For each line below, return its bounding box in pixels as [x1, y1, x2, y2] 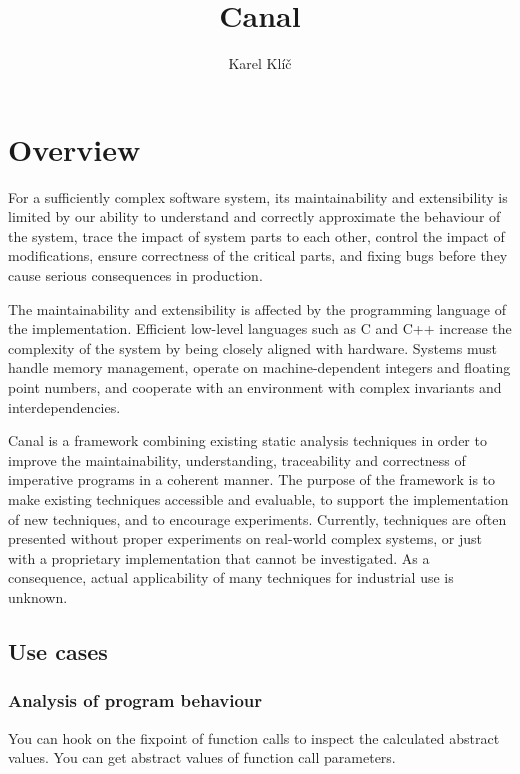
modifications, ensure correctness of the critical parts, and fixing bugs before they [8, 245, 508, 266]
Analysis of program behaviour [8, 688, 263, 713]
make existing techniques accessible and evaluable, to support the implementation [8, 488, 509, 509]
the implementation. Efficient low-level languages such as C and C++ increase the [8, 318, 512, 339]
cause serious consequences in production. [8, 265, 263, 286]
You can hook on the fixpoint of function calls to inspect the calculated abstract [8, 727, 500, 748]
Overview [8, 128, 141, 169]
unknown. [8, 586, 68, 607]
